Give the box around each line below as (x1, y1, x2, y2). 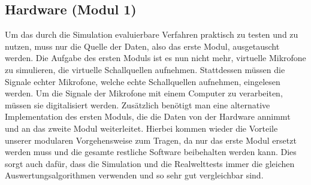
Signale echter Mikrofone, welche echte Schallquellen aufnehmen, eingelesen (5, 75, 280, 87)
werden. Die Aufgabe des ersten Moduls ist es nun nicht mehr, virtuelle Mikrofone (5, 51, 306, 64)
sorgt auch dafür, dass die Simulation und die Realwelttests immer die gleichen (5, 157, 295, 169)
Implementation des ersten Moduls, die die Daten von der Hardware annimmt (5, 110, 291, 123)
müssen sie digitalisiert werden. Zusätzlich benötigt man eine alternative (5, 98, 270, 111)
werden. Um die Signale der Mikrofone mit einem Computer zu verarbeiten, (5, 87, 283, 99)
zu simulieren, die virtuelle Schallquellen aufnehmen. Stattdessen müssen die (5, 63, 285, 75)
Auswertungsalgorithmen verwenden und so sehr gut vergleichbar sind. (5, 169, 264, 181)
